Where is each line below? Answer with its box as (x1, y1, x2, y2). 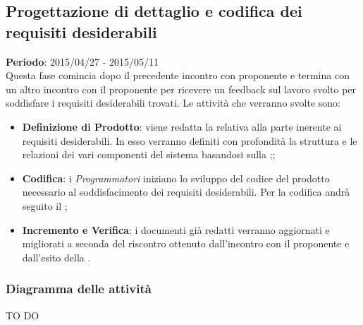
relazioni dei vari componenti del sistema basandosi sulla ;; (22, 147, 276, 162)
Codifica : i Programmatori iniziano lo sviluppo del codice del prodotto (22, 170, 330, 185)
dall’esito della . (22, 249, 91, 264)
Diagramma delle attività (6, 280, 152, 297)
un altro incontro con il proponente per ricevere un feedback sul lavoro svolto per (6, 81, 357, 96)
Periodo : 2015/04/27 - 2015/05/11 (6, 54, 159, 69)
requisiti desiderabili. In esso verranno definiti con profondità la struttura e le (22, 133, 357, 148)
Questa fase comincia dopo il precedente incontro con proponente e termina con (6, 68, 350, 83)
